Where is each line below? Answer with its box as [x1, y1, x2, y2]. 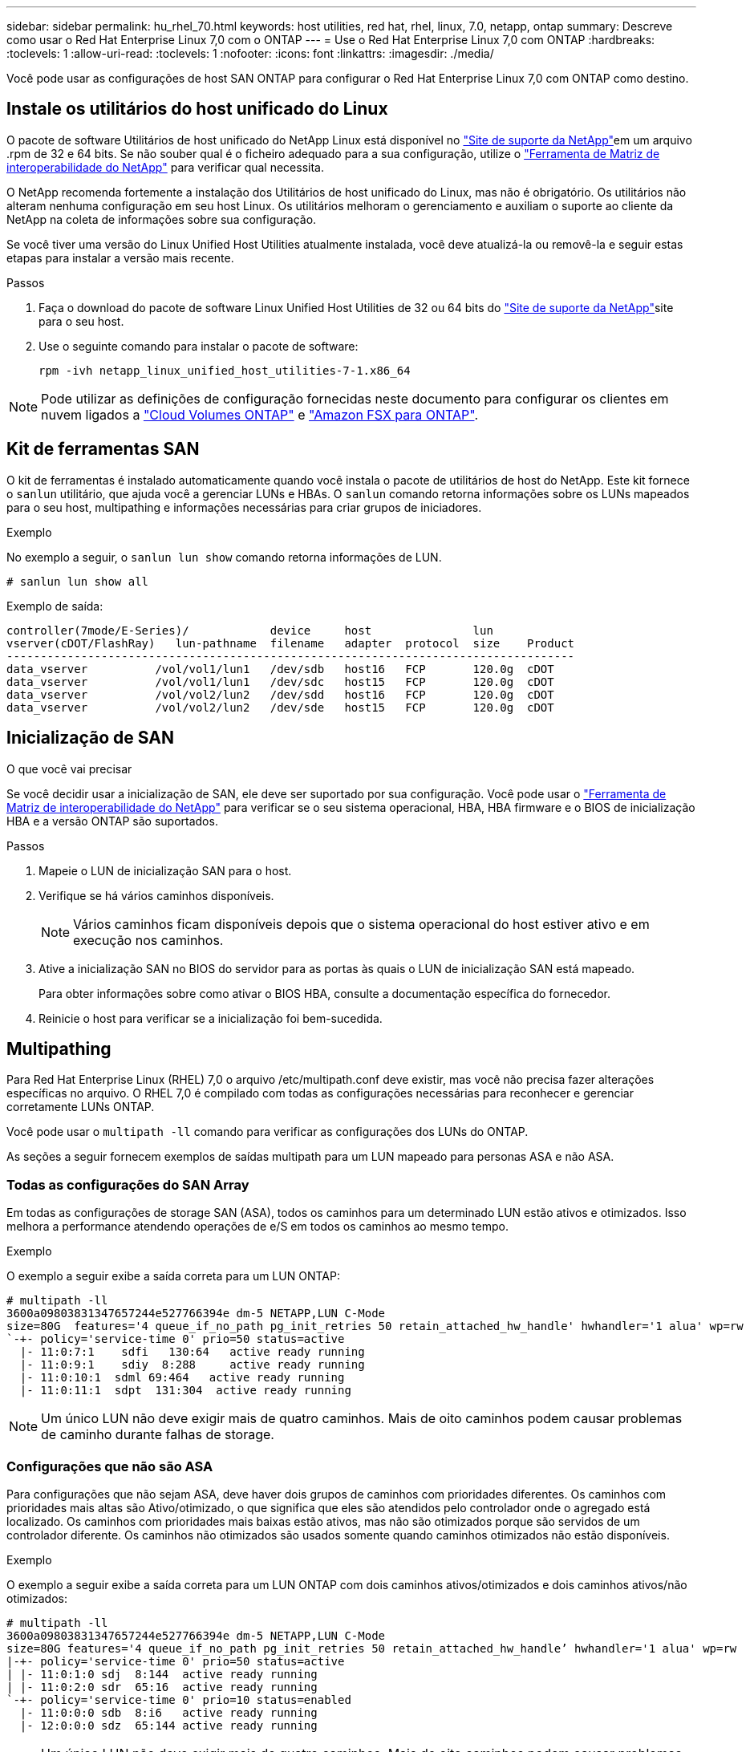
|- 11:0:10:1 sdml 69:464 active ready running [19, 1371, 345, 1385]
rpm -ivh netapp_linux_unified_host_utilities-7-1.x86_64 [39, 363, 411, 377]
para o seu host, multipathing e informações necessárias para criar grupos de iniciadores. [6, 500, 482, 514]
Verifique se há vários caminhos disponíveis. [39, 888, 274, 902]
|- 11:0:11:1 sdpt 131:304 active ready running [19, 1384, 351, 1397]
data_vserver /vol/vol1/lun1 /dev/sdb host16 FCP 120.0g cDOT [6, 662, 554, 675]
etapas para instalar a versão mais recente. [6, 250, 234, 265]
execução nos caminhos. [73, 931, 224, 948]
